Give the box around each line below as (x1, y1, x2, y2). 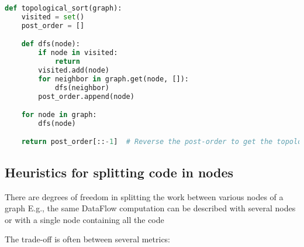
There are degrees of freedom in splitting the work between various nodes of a (5, 190, 284, 203)
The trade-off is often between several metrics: (5, 233, 171, 245)
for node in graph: (21, 111, 97, 119)
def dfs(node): (21, 40, 80, 49)
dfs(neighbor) (54, 83, 109, 92)
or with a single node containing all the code (5, 213, 164, 225)
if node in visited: (38, 49, 118, 57)
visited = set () (21, 12, 85, 21)
